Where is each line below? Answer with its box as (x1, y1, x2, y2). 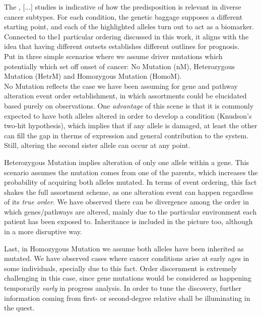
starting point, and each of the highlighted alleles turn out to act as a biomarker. (4, 21, 254, 32)
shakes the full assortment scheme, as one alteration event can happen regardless (4, 186, 253, 197)
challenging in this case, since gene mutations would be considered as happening (4, 273, 251, 283)
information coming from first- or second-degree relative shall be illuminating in (4, 292, 250, 303)
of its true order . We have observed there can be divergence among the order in (4, 196, 249, 207)
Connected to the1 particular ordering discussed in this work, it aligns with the (4, 31, 249, 41)
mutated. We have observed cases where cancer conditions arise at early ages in (4, 253, 249, 264)
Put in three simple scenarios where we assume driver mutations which (4, 50, 223, 61)
